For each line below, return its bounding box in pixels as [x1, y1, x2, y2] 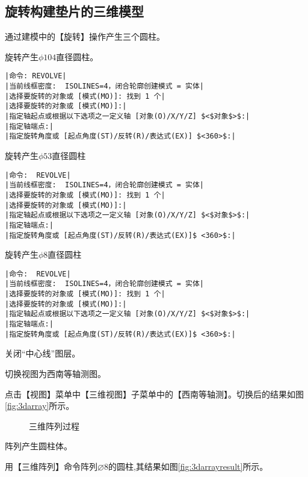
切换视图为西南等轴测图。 [5, 367, 106, 379]
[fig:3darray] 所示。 [5, 399, 75, 412]
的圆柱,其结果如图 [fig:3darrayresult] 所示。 [108, 460, 268, 472]
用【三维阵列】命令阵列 [5, 460, 97, 472]
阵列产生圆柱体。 [5, 440, 72, 452]
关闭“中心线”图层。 [5, 347, 81, 360]
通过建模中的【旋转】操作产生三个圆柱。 [5, 30, 165, 43]
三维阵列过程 [29, 419, 79, 432]
